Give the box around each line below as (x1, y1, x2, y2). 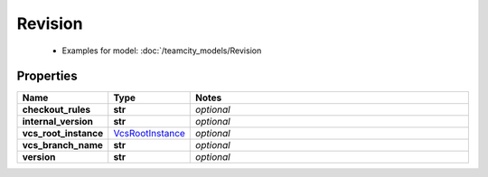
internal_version (22, 116, 94, 128)
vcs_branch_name (22, 139, 104, 152)
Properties (16, 69, 78, 84)
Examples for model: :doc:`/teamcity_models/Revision (61, 45, 262, 56)
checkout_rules (22, 104, 91, 116)
